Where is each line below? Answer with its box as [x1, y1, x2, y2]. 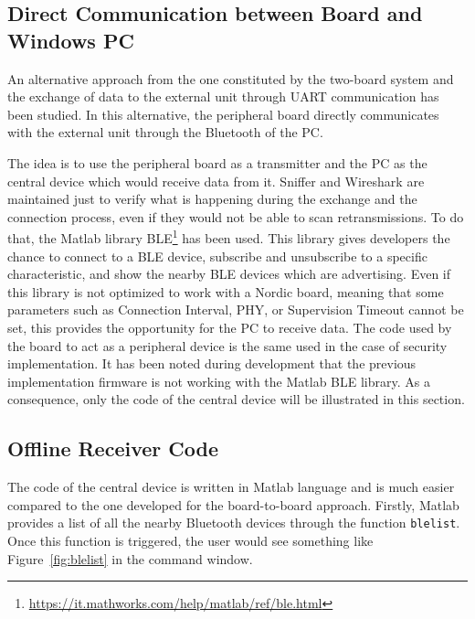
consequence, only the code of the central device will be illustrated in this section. [7, 390, 465, 409]
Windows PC [7, 26, 134, 54]
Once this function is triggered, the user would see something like [7, 530, 374, 550]
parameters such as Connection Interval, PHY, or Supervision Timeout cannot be [7, 300, 464, 319]
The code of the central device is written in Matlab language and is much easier [7, 477, 455, 496]
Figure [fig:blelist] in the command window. [7, 549, 253, 568]
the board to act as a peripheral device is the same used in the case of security [7, 336, 448, 355]
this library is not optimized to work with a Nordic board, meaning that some [7, 282, 444, 301]
